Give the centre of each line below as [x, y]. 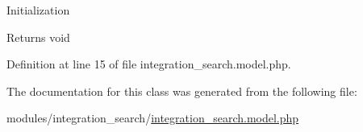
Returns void [38, 37]
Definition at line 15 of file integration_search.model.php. [149, 64]
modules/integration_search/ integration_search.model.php [153, 118]
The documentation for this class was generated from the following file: [182, 91]
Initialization [38, 10]
